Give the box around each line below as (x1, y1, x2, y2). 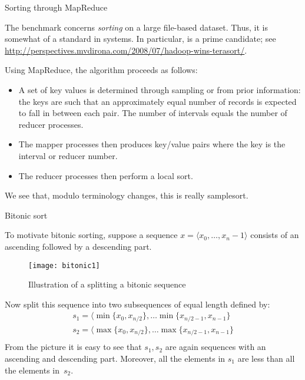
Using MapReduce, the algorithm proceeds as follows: (5, 64, 198, 76)
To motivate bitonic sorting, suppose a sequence (5, 229, 178, 241)
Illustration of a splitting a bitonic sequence (28, 278, 186, 290)
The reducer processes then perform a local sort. (18, 169, 193, 181)
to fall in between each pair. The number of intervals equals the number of (18, 107, 287, 119)
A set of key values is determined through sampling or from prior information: (18, 83, 301, 95)
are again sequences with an (165, 341, 266, 353)
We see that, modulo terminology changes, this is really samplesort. (5, 189, 248, 201)
